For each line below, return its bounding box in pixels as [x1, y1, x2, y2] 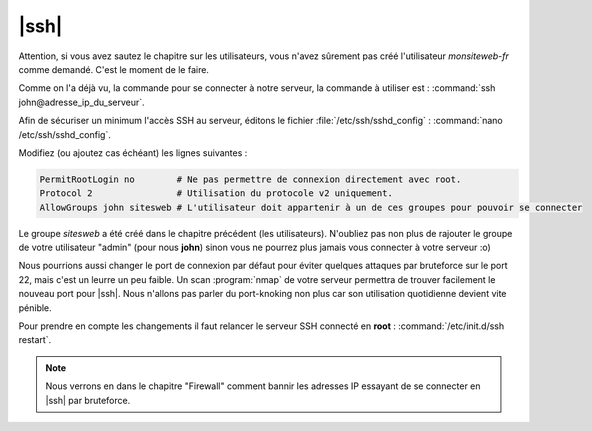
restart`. [18, 334, 52, 346]
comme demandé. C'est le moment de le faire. [18, 63, 210, 75]
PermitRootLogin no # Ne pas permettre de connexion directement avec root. [39, 173, 462, 185]
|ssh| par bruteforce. [45, 394, 131, 406]
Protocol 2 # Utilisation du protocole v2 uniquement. [39, 188, 394, 199]
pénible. [18, 301, 52, 314]
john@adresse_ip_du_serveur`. [18, 96, 145, 108]
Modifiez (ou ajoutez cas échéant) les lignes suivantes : [18, 146, 248, 159]
